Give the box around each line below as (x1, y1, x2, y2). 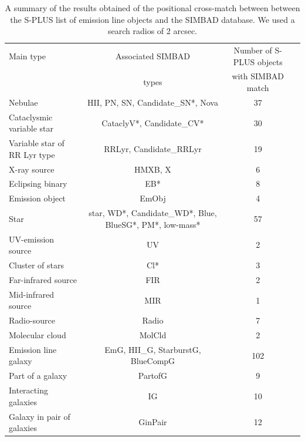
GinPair (138, 416, 167, 428)
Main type (9, 49, 46, 62)
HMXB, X (134, 163, 171, 175)
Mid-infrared (9, 288, 55, 300)
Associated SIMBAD (115, 49, 190, 62)
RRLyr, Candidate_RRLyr (104, 142, 202, 154)
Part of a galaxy (9, 369, 67, 382)
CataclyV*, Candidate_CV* (101, 116, 204, 129)
